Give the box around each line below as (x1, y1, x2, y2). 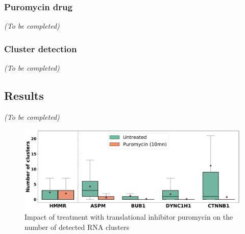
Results (4, 88, 44, 103)
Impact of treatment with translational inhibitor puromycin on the (24, 211, 233, 222)
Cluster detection (4, 42, 77, 55)
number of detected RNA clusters (24, 221, 129, 232)
